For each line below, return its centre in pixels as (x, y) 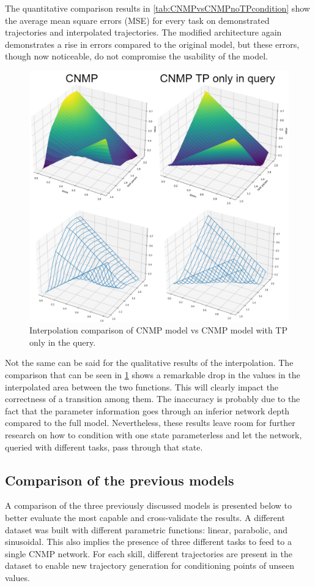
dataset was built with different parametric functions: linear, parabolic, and (146, 529)
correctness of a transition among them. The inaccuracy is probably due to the (153, 399)
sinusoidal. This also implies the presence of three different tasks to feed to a (148, 542)
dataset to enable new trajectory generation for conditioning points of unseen (150, 565)
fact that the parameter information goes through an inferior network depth (147, 410)
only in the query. (63, 342)
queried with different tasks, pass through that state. (104, 447)
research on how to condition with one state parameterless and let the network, (154, 434)
